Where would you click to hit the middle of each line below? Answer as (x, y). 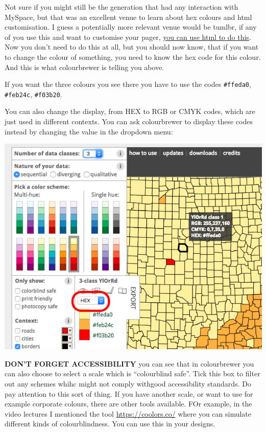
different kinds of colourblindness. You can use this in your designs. (110, 424)
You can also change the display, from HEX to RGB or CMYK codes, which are (130, 111)
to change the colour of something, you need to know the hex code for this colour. (133, 56)
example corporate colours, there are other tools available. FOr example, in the (128, 404)
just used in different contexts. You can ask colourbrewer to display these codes (129, 121)
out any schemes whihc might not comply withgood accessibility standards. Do (128, 384)
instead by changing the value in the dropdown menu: (89, 131)
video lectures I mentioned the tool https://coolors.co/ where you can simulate (128, 413)
